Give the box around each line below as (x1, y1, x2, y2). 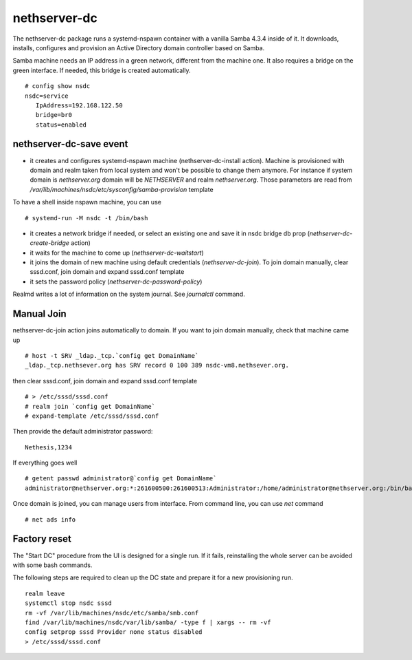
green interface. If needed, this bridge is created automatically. (12, 66, 192, 74)
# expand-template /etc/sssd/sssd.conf (25, 412, 159, 420)
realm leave (25, 589, 65, 597)
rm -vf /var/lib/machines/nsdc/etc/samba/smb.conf (25, 609, 199, 617)
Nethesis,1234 (25, 443, 72, 451)
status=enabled (35, 120, 87, 129)
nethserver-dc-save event (12, 138, 128, 150)
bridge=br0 (35, 111, 72, 119)
